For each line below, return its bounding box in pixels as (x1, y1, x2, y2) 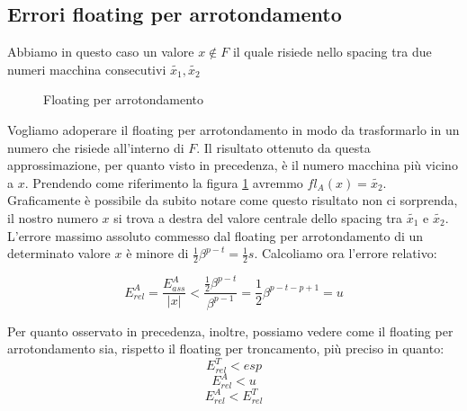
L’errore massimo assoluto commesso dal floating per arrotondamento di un (7, 226, 424, 245)
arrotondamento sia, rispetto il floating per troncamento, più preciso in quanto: (7, 339, 445, 358)
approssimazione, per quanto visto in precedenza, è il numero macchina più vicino (7, 156, 458, 174)
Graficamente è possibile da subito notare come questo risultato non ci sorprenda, (7, 191, 458, 210)
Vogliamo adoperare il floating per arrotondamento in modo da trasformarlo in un (7, 120, 460, 138)
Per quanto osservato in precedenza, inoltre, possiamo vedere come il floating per (7, 321, 454, 340)
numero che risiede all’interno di (7, 138, 184, 156)
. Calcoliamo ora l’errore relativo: (254, 244, 437, 263)
